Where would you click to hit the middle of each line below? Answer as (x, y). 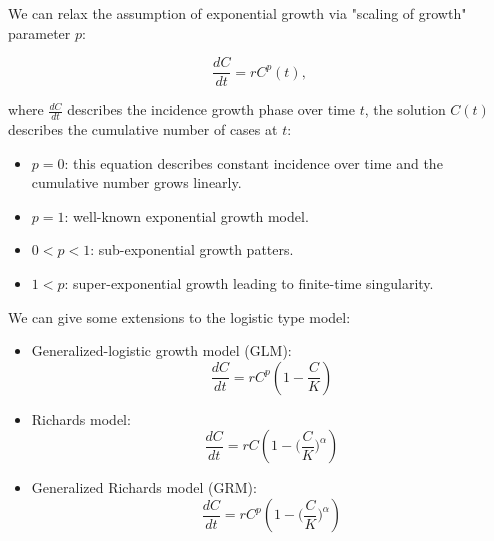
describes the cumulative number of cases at (143, 129)
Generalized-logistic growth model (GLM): (161, 350)
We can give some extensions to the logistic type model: (179, 316)
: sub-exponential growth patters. (192, 249)
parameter (39, 32)
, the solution (405, 109)
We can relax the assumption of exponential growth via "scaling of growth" (237, 13)
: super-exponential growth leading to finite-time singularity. (249, 283)
